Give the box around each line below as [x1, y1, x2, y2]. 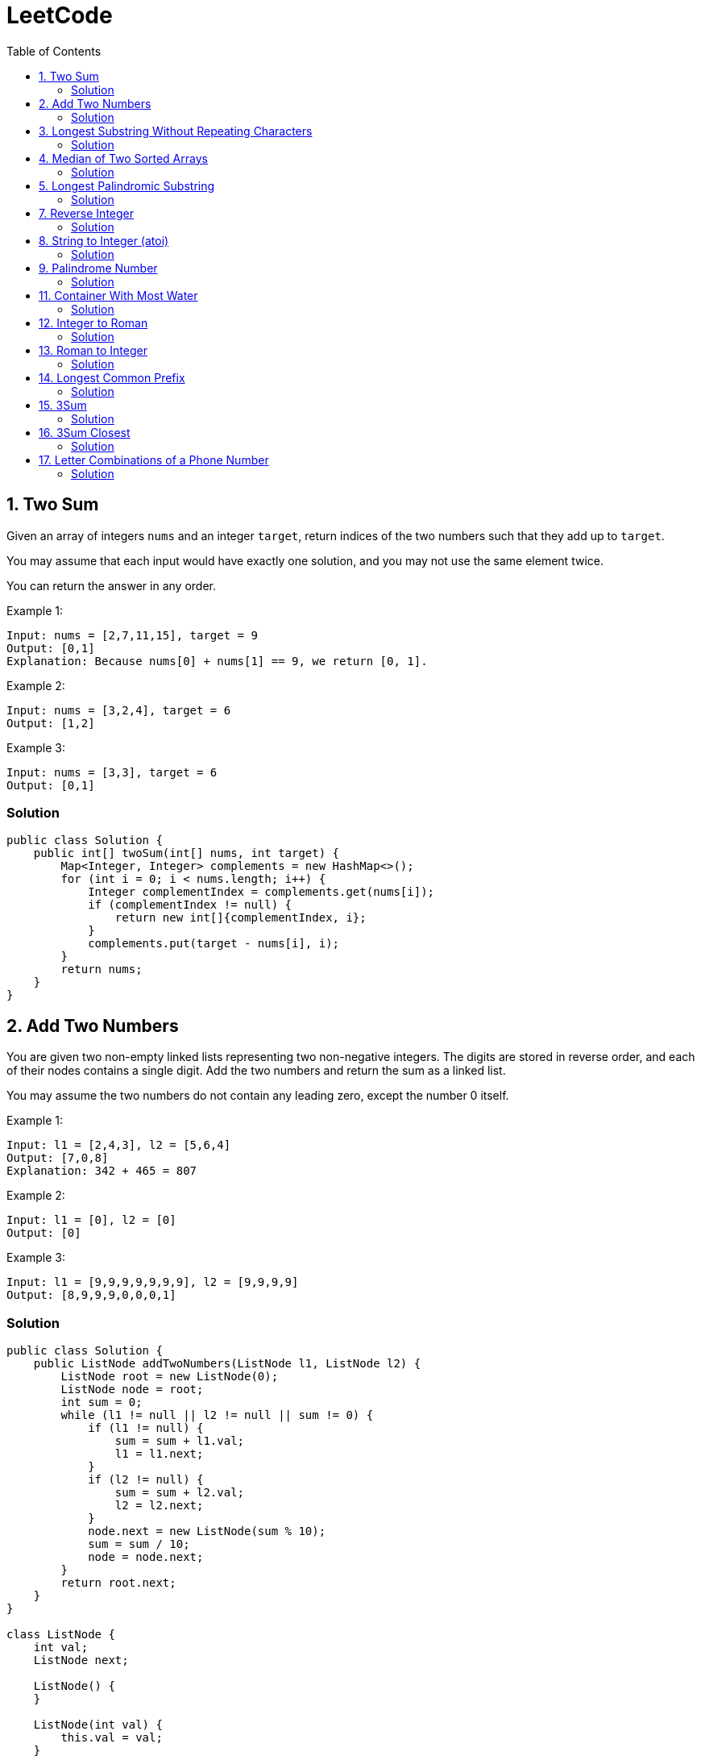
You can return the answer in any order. [6, 578, 216, 593]
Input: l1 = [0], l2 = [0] [6, 1213, 176, 1227]
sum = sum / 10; [88, 1537, 190, 1550]
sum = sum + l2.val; [114, 1485, 245, 1499]
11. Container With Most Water [39, 288, 198, 302]
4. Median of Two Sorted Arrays [39, 151, 208, 165]
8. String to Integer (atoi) [39, 233, 169, 248]
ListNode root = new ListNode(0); [60, 1369, 279, 1383]
